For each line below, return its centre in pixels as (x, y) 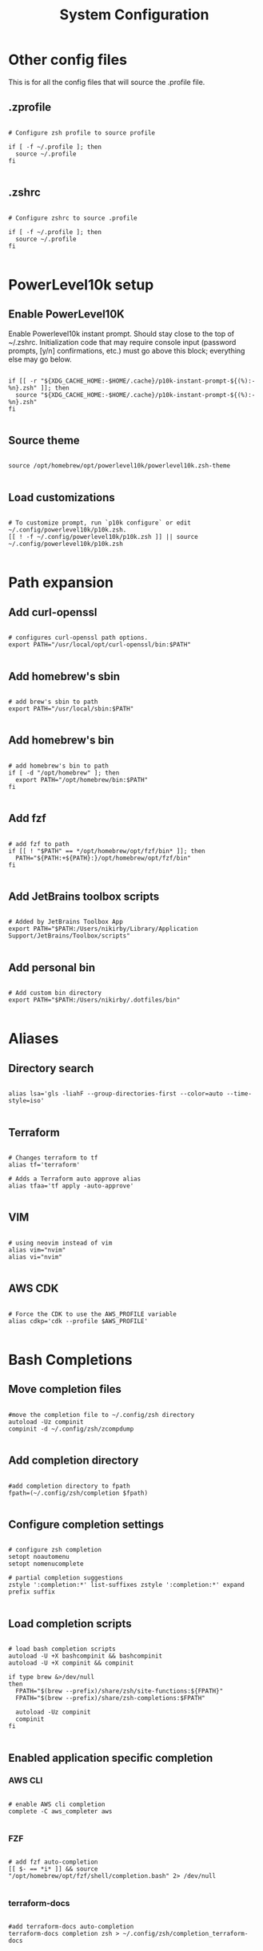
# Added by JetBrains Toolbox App (66, 922)
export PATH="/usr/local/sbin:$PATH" (71, 709)
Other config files (68, 60)
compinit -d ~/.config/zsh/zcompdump (71, 1429)
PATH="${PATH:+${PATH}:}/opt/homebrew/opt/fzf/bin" (104, 858)
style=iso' (26, 1101)
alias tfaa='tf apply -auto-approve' (71, 1186)
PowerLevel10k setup (81, 284)
